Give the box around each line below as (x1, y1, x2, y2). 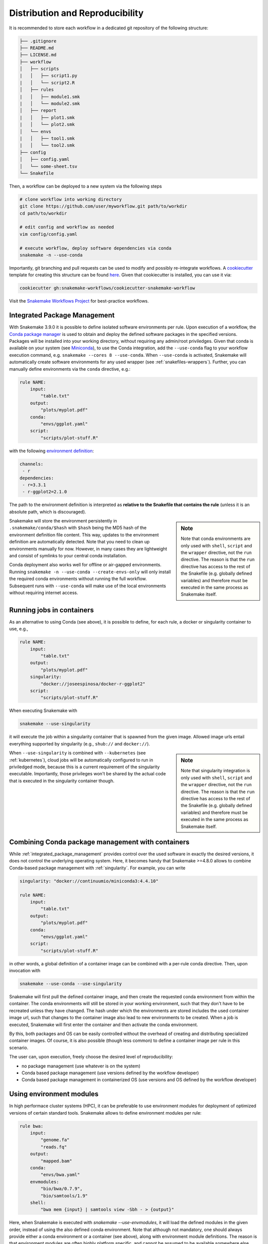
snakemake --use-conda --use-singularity (19, 981, 122, 987)
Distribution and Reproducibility (9, 7, 144, 18)
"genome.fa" (40, 1137, 69, 1143)
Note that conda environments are (181, 535, 251, 542)
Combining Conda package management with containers (9, 837, 190, 846)
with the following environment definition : (9, 448, 94, 454)
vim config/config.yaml (19, 231, 78, 237)
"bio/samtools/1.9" (40, 1193, 88, 1199)
